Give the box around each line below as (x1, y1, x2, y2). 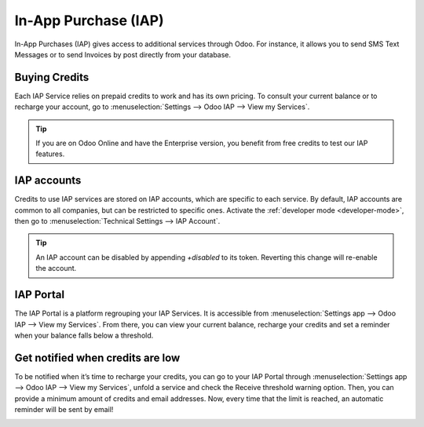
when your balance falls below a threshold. (14, 330, 154, 340)
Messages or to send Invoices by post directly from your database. (14, 49, 232, 59)
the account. (35, 264, 77, 273)
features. (35, 149, 65, 159)
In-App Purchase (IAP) (14, 12, 164, 29)
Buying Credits (14, 71, 90, 84)
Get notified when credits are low (14, 351, 181, 364)
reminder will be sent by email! (14, 405, 114, 414)
